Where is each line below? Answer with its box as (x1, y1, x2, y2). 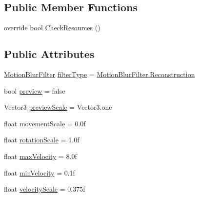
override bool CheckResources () (4, 22, 100, 33)
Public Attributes (4, 46, 95, 61)
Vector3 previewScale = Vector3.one (4, 102, 112, 112)
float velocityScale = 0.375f (4, 184, 85, 194)
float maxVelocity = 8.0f (4, 151, 77, 161)
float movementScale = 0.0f (4, 118, 86, 128)
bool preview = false (4, 85, 65, 96)
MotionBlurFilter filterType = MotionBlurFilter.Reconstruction (4, 69, 195, 79)
